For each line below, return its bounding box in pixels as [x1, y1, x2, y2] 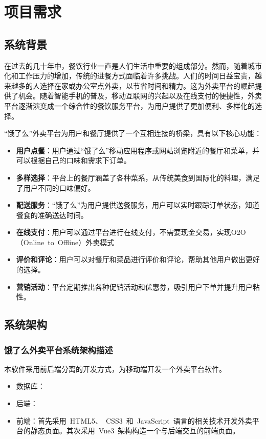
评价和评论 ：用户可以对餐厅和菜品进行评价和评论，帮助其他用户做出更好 [16, 254, 260, 265]
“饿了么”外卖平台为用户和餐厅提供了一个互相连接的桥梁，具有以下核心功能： [4, 128, 262, 138]
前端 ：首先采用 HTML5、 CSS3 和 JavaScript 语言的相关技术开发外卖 [16, 415, 252, 426]
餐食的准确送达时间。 [16, 209, 88, 220]
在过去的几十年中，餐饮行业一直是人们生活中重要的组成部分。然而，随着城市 [4, 60, 262, 71]
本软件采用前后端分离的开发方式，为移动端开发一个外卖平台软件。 [4, 363, 226, 374]
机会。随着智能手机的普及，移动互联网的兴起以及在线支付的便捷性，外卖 [18, 90, 262, 101]
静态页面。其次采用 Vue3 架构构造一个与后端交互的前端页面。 [30, 425, 240, 436]
